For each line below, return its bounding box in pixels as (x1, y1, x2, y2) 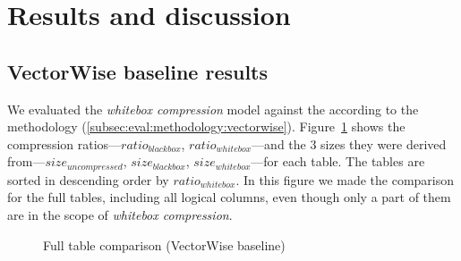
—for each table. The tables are (251, 152, 425, 171)
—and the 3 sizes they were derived (252, 134, 447, 153)
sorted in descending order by (7, 170, 169, 189)
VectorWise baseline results (7, 57, 269, 85)
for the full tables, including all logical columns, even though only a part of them (7, 188, 451, 206)
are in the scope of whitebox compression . (7, 206, 233, 223)
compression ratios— (7, 134, 122, 153)
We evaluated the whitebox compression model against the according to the (7, 99, 419, 118)
